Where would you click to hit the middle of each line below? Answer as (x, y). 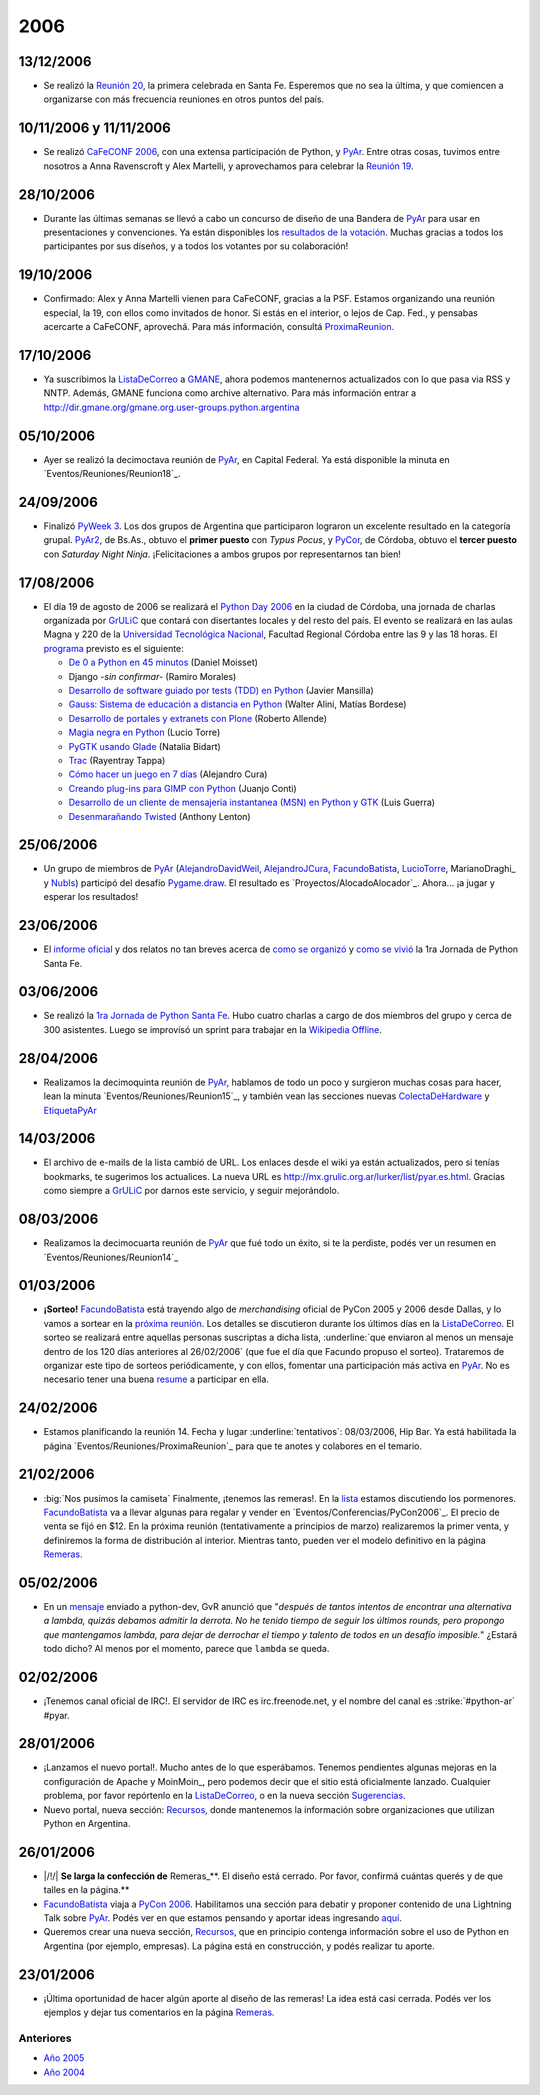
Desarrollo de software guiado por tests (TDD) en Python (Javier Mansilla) (221, 691)
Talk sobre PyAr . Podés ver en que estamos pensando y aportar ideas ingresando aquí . (222, 1918)
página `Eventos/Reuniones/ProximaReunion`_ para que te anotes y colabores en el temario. (233, 1446)
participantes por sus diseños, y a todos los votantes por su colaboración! (196, 246)
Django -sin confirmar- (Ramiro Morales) (152, 676)
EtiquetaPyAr (70, 1110)
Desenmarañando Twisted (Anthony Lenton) (159, 816)
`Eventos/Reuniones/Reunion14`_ (111, 1257)
